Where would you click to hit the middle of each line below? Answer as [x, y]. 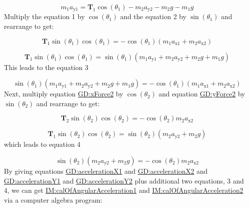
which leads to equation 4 [42, 144]
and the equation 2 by [153, 16]
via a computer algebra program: [53, 199]
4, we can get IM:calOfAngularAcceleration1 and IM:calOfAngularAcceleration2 [124, 190]
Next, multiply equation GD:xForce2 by [64, 94]
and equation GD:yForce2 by [202, 94]
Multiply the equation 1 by [45, 16]
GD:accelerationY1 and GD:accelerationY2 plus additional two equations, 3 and [124, 180]
